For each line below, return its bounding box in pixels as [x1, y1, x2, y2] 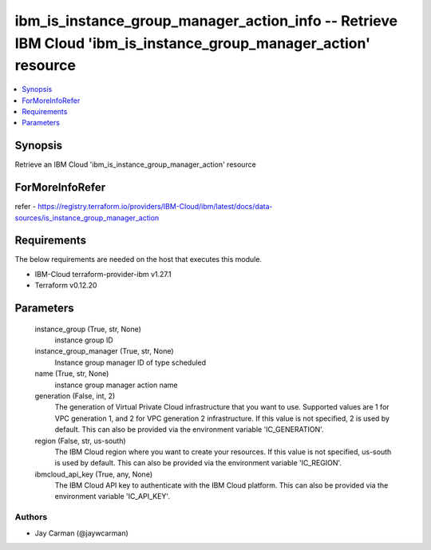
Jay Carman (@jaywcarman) [34, 528, 129, 538]
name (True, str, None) [34, 369, 109, 378]
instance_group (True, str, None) [34, 324, 141, 334]
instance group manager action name [54, 380, 178, 390]
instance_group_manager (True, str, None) [34, 346, 175, 356]
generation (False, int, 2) [34, 391, 116, 401]
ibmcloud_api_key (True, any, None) [34, 469, 153, 479]
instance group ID [54, 335, 113, 345]
